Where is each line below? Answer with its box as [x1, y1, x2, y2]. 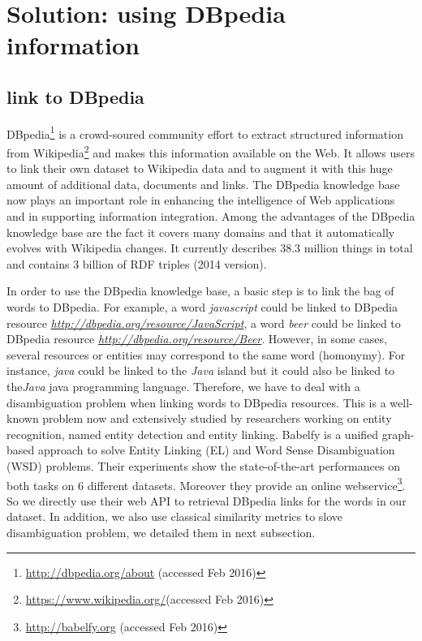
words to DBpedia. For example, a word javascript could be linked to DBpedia [6, 299, 398, 316]
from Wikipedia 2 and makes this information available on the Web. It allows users [6, 142, 415, 161]
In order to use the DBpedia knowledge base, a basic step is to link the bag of [6, 282, 394, 299]
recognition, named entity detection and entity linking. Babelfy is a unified [6, 425, 379, 442]
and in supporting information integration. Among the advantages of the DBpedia [6, 208, 416, 225]
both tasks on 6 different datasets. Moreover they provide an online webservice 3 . [6, 474, 406, 493]
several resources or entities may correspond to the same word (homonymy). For [6, 346, 406, 363]
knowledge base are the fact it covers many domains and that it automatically [6, 223, 395, 240]
